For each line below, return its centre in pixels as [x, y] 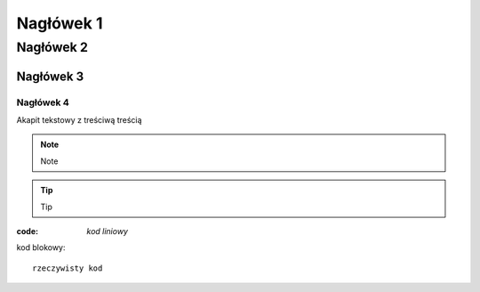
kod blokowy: [41, 247]
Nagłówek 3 [50, 76]
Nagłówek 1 [60, 23]
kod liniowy [108, 231]
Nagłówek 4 [43, 102]
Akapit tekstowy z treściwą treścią [79, 119]
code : [28, 231]
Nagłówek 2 [52, 47]
